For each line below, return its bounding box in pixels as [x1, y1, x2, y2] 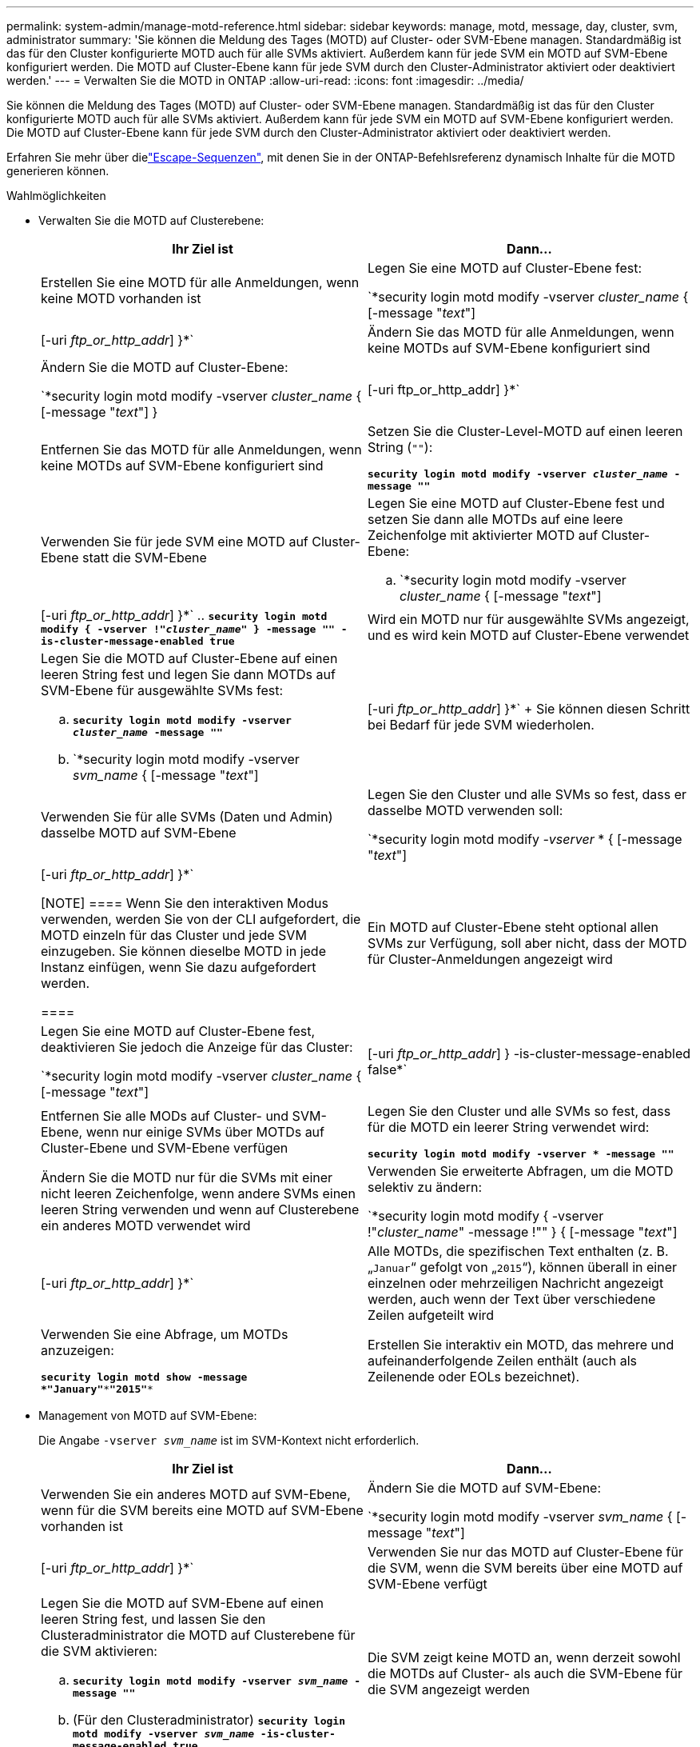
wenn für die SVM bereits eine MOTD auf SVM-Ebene [41, 1502, 364, 1518]
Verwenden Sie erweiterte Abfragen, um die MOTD [368, 1163, 674, 1179]
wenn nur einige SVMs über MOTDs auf [86, 1123, 324, 1140]
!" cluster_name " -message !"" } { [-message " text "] [368, 1224, 678, 1240]
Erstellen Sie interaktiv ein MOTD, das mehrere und [368, 1337, 674, 1353]
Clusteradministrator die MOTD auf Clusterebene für [41, 1627, 356, 1643]
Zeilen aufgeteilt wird [368, 1307, 495, 1323]
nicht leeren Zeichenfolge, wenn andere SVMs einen [41, 1185, 356, 1201]
